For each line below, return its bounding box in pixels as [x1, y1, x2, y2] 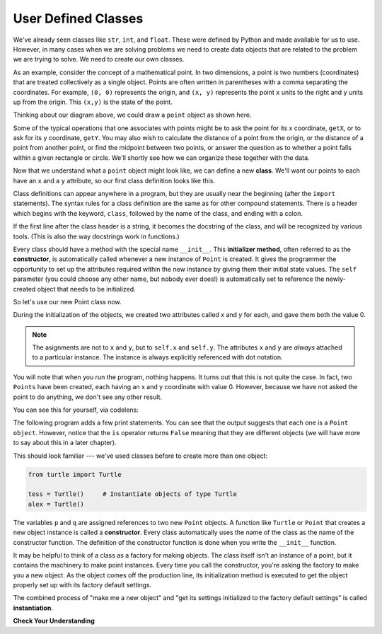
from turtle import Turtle [28, 471, 122, 478]
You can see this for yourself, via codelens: [13, 405, 139, 414]
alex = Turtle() [28, 500, 85, 508]
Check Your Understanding [13, 616, 95, 626]
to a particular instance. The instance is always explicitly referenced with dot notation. [32, 353, 283, 362]
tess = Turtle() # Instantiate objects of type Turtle [28, 490, 237, 498]
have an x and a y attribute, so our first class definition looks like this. [13, 176, 216, 185]
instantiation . [13, 604, 53, 612]
